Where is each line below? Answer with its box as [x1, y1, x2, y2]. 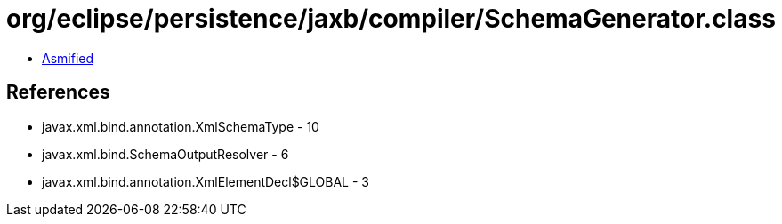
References [6, 81, 110, 104]
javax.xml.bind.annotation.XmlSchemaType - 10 [42, 118, 319, 134]
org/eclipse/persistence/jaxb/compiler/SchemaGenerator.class [6, 4, 776, 34]
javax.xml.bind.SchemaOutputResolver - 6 [42, 146, 289, 162]
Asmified [42, 50, 94, 66]
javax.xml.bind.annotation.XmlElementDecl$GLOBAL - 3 [42, 173, 369, 189]
